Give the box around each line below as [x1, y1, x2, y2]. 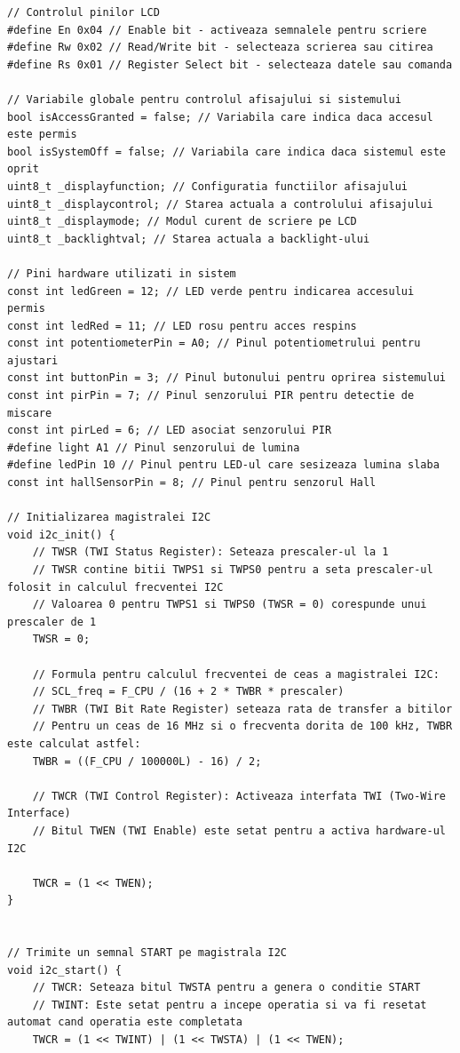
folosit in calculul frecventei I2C [7, 580, 224, 594]
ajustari [7, 354, 59, 367]
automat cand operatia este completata [7, 1016, 242, 1029]
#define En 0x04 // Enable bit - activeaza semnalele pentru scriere [7, 23, 427, 36]
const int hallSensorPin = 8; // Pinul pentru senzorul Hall [7, 476, 377, 490]
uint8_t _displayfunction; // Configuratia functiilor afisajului [7, 179, 408, 193]
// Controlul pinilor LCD [7, 6, 160, 19]
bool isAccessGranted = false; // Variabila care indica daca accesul [7, 110, 433, 124]
